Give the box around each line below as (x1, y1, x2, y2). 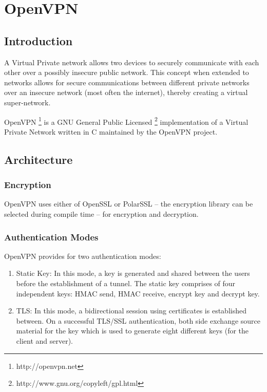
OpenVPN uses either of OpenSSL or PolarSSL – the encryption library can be (4, 198, 253, 209)
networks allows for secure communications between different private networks (4, 77, 250, 87)
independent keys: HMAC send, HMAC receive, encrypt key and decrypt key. (16, 288, 260, 298)
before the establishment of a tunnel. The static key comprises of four (16, 277, 236, 288)
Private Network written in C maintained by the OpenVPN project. (4, 126, 218, 137)
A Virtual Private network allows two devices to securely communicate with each (4, 57, 259, 67)
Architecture (4, 151, 73, 167)
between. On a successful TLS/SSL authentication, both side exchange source (16, 315, 261, 326)
